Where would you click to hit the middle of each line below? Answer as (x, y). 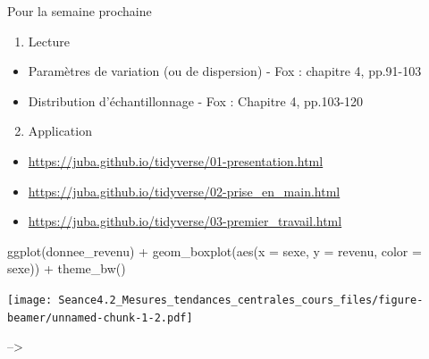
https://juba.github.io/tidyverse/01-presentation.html (176, 160)
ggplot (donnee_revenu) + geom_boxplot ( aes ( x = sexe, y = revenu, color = (214, 250)
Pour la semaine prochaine (80, 11)
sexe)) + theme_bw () (67, 268)
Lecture (49, 41)
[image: (30, 300)
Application (60, 131)
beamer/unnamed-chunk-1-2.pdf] (100, 317)
